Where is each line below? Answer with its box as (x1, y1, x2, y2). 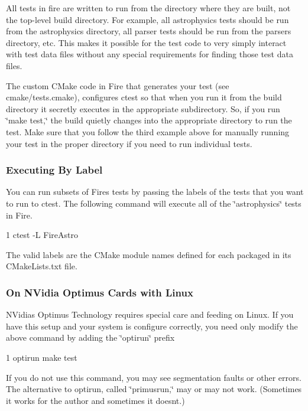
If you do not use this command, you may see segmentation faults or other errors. (6, 371, 301, 383)
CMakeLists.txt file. (6, 260, 77, 272)
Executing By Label (6, 162, 103, 177)
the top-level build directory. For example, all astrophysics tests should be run (6, 13, 289, 25)
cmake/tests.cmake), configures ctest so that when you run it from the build (6, 91, 282, 103)
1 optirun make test (6, 351, 77, 363)
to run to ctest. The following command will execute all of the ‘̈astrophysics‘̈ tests (6, 197, 301, 209)
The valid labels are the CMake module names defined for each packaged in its (6, 248, 291, 260)
